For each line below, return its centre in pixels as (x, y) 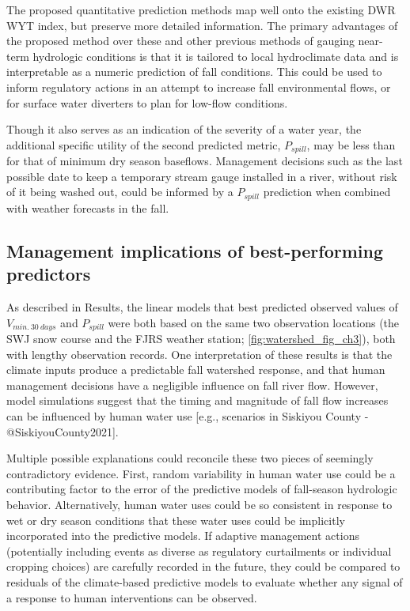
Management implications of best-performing (195, 250)
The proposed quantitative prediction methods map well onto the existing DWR (201, 9)
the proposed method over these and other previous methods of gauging (180, 41)
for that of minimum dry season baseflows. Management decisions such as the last (205, 161)
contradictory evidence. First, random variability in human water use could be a (201, 473)
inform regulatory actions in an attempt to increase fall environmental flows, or (199, 87)
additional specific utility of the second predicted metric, (144, 144)
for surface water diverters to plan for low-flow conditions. (147, 102)
